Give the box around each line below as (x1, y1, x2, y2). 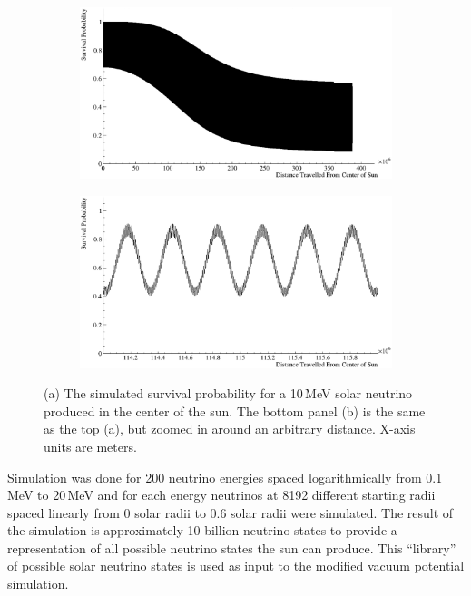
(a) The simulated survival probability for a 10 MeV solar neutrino (44, 384, 413, 403)
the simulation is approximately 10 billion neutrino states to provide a (7, 521, 397, 540)
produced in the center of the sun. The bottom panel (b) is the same (44, 401, 426, 420)
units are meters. (44, 436, 137, 455)
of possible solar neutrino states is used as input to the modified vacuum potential (7, 556, 465, 575)
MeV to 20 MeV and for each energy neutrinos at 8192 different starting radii (7, 485, 436, 504)
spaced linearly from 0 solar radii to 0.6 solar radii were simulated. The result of (7, 503, 454, 522)
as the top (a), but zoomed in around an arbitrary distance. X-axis (44, 419, 416, 438)
